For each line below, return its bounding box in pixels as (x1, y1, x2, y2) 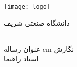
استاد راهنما (4, 53, 39, 64)
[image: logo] (4, 3, 51, 10)
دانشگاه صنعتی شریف (4, 17, 70, 28)
